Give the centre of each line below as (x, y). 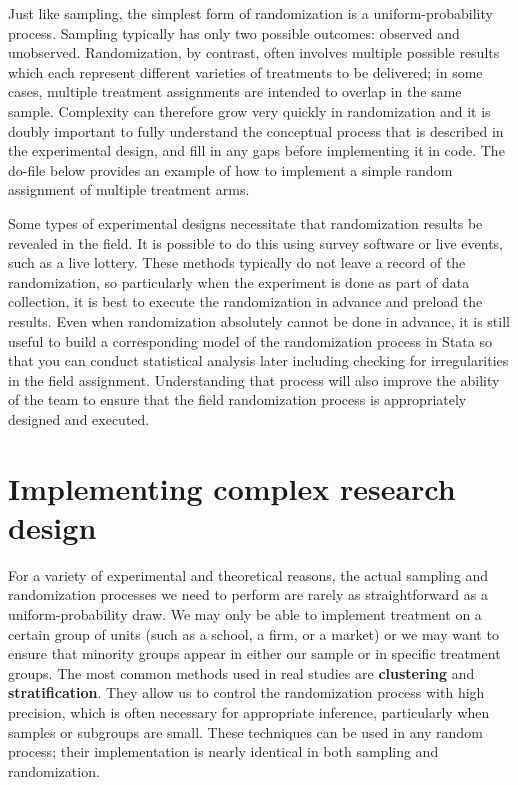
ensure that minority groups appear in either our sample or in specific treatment (254, 653)
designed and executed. (79, 418)
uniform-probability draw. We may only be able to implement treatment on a (245, 613)
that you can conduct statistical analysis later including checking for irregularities (258, 360)
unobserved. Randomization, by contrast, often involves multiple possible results (254, 52)
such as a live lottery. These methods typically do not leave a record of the (237, 262)
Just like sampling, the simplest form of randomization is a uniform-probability (250, 13)
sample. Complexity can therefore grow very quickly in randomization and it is (249, 110)
